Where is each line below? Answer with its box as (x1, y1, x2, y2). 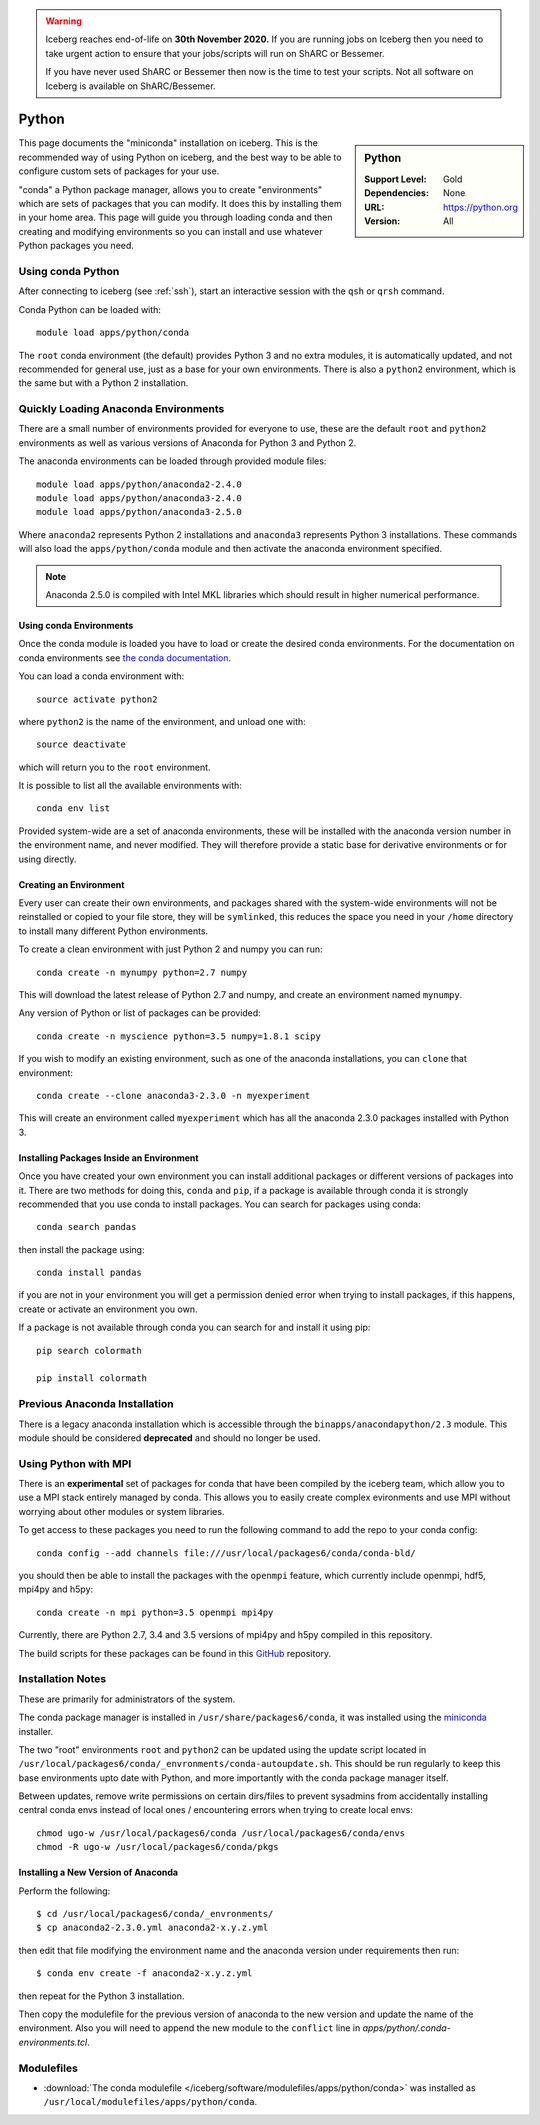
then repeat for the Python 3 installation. (18, 1990, 185, 2002)
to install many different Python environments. (18, 925, 209, 937)
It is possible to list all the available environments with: (18, 780, 242, 792)
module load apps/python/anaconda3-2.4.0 (36, 493, 242, 504)
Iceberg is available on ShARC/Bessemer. (45, 80, 216, 92)
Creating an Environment (18, 878, 125, 890)
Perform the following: (18, 1885, 111, 1897)
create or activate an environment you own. (18, 1303, 198, 1315)
